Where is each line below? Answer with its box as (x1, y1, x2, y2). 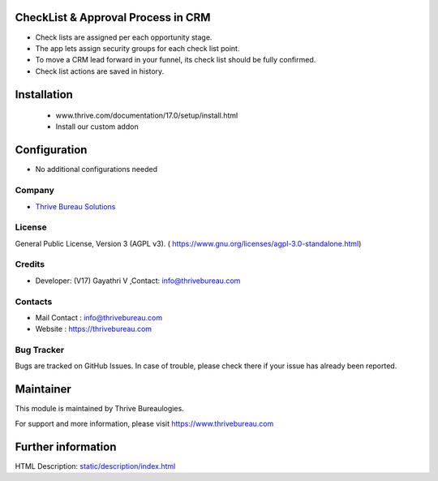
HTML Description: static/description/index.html (15, 461, 176, 470)
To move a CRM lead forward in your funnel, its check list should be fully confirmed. (35, 55, 316, 65)
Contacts (15, 296, 53, 307)
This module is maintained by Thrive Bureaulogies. (15, 404, 184, 414)
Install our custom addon (55, 122, 139, 131)
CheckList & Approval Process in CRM (15, 11, 211, 24)
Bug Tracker (15, 345, 65, 356)
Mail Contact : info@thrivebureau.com (35, 312, 162, 322)
